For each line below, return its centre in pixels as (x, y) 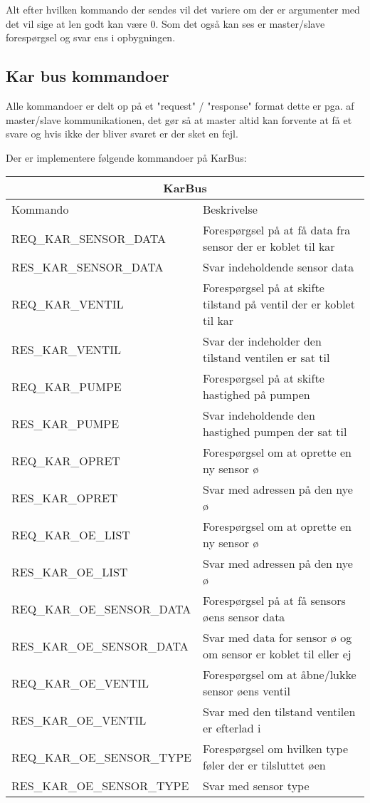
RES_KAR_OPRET (65, 497)
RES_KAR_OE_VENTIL (79, 720)
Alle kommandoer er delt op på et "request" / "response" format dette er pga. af (180, 105)
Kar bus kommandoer (88, 76)
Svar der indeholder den (262, 341)
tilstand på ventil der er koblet (279, 304)
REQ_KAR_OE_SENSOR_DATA (101, 608)
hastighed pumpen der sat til (275, 432)
